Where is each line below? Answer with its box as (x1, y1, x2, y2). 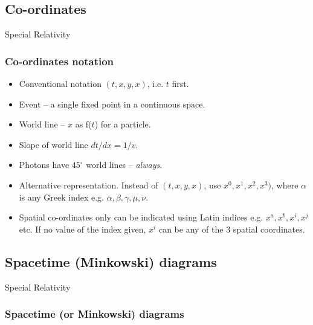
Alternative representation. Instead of (19, 178, 158, 191)
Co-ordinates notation (5, 53, 114, 68)
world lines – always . (86, 158, 163, 171)
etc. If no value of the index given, (19, 222, 146, 235)
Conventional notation (19, 77, 102, 90)
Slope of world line (19, 138, 88, 150)
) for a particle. (94, 118, 151, 130)
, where (271, 178, 298, 191)
